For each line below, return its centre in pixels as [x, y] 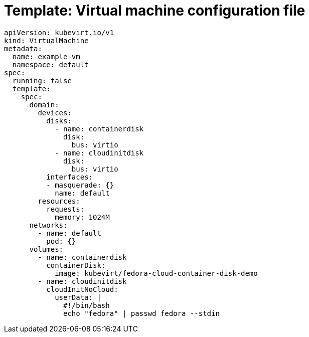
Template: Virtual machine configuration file [155, 11]
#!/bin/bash [87, 305]
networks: [48, 225]
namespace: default [50, 64]
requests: [65, 209]
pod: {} [61, 241]
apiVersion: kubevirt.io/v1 [59, 32]
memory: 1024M [82, 217]
